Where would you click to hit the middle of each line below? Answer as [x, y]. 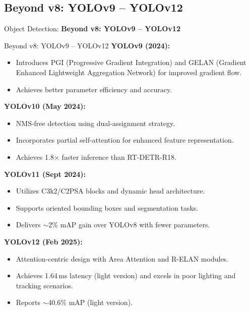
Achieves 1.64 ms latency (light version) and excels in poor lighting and [126, 275]
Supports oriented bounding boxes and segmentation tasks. [107, 207]
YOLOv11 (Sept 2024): [45, 174]
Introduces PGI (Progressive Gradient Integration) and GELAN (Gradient [131, 62]
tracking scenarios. [44, 285]
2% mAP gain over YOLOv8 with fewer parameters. [129, 225]
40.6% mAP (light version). [90, 302]
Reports [28, 302]
